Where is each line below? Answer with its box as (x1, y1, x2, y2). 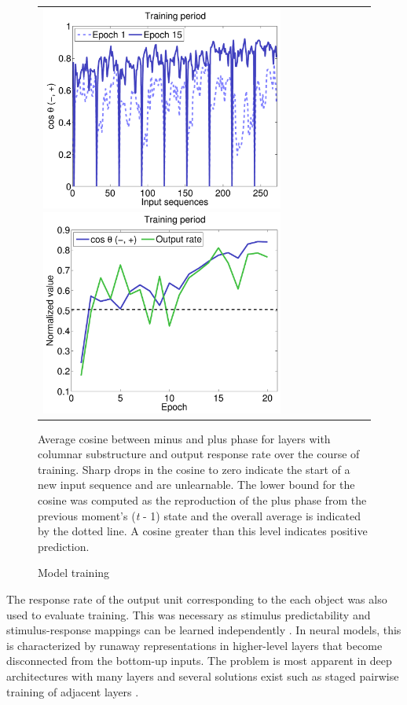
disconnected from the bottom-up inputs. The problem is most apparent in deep (6, 652, 392, 669)
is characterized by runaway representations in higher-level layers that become (6, 637, 383, 653)
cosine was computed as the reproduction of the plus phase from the (38, 492, 367, 509)
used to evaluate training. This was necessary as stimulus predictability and (6, 606, 371, 622)
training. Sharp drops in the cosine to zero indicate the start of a (38, 461, 350, 477)
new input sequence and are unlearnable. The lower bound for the (38, 476, 355, 493)
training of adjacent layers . (6, 683, 139, 699)
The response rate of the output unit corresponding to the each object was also (6, 591, 387, 607)
